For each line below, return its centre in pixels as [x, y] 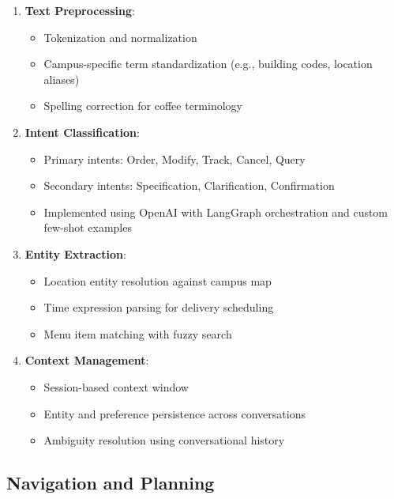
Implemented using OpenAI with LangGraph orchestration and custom [216, 212]
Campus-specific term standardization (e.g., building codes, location [208, 64]
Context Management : [87, 360]
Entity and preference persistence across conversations [174, 413]
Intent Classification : [82, 132]
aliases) [62, 79]
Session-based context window [116, 386]
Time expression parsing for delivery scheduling [159, 307]
